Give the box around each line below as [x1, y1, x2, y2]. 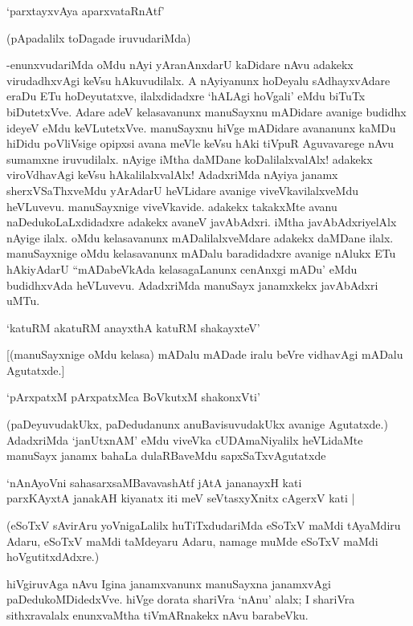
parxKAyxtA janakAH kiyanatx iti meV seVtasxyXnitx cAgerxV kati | [6, 490, 355, 506]
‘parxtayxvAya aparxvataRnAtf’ [6, 2, 165, 18]
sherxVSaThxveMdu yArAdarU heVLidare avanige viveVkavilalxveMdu [6, 181, 358, 198]
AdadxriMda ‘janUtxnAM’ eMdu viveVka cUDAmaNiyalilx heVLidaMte [6, 431, 363, 448]
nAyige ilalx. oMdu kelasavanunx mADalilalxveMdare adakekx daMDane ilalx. [6, 229, 394, 246]
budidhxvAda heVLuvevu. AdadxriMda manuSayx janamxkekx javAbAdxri [6, 276, 378, 293]
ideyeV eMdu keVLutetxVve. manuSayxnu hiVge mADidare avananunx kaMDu [6, 119, 396, 136]
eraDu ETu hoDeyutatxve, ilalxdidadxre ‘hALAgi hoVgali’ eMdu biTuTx [6, 87, 366, 104]
